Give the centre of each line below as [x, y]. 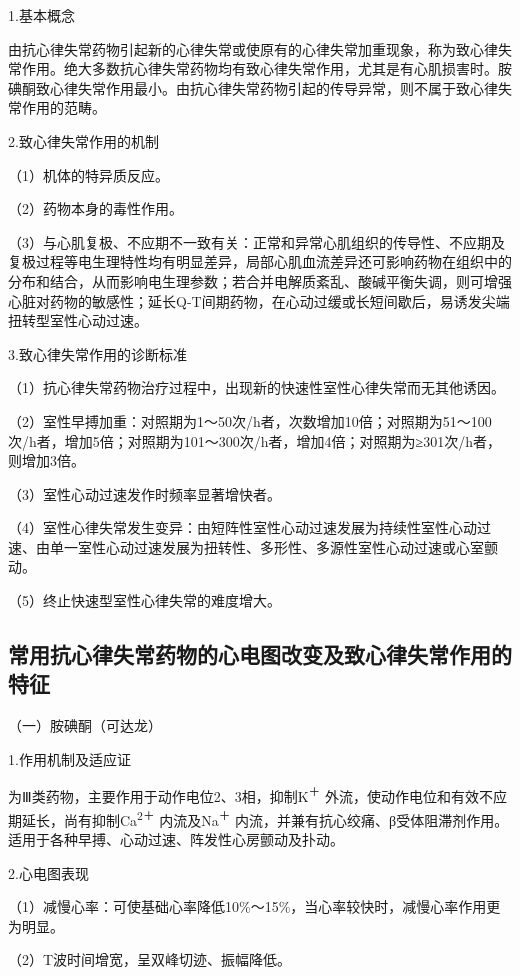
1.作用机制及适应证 [69, 758]
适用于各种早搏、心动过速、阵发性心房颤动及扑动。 [176, 838]
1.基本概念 [41, 15]
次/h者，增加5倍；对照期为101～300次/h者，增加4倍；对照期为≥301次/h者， [255, 440]
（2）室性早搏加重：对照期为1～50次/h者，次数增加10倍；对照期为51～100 [250, 420]
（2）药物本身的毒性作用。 [95, 208]
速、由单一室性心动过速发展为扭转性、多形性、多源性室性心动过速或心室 [246, 546]
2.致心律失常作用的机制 [83, 140]
